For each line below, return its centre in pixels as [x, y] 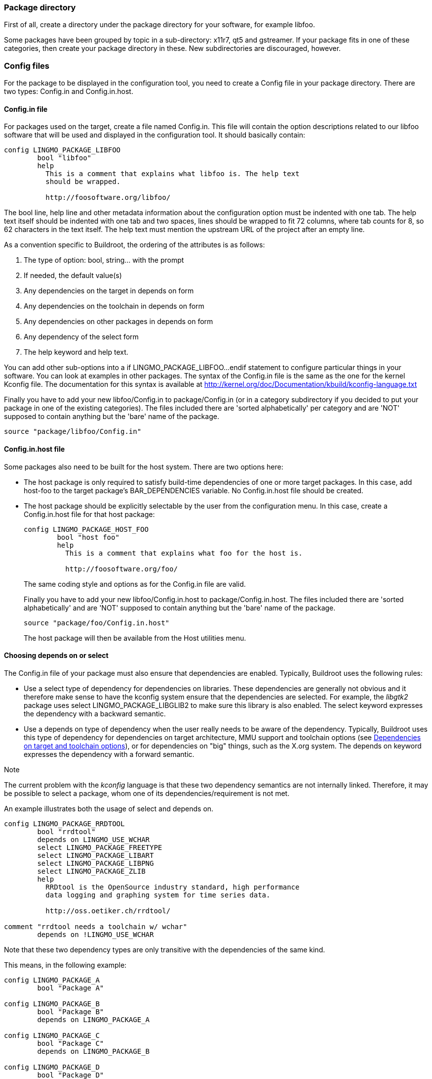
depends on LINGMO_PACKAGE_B [94, 1051]
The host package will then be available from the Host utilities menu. [135, 638]
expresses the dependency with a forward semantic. [109, 754]
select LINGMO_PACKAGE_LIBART [96, 855]
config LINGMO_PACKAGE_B [52, 1004]
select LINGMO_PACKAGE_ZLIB [91, 871]
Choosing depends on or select [56, 656]
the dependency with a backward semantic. [95, 713]
